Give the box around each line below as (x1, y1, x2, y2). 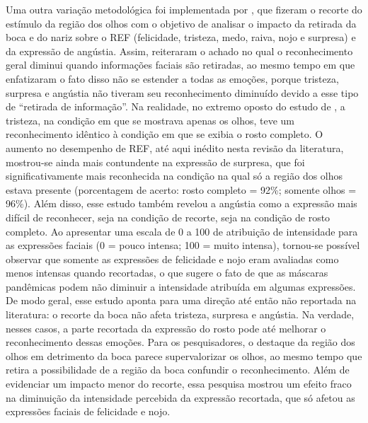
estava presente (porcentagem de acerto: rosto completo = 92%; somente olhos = (6, 182, 357, 197)
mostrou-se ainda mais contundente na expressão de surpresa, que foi (6, 154, 305, 169)
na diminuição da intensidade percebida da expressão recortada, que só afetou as (6, 390, 355, 405)
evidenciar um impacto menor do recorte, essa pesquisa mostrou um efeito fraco (6, 376, 352, 391)
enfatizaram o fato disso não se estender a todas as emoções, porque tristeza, (6, 71, 339, 86)
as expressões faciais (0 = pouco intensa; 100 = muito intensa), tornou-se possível (6, 238, 360, 253)
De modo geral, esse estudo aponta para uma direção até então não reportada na (6, 293, 357, 308)
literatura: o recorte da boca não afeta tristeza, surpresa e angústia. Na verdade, (6, 307, 355, 322)
